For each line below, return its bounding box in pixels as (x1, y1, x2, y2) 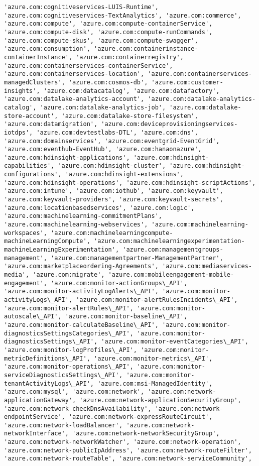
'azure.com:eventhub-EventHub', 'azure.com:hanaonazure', (4, 146, 202, 153)
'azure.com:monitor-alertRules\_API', (4, 304, 134, 312)
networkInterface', (4, 430, 69, 437)
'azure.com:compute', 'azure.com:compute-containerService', (4, 20, 213, 28)
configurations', (4, 171, 62, 178)
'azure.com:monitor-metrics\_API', (93, 355, 213, 362)
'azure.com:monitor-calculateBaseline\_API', (4, 321, 159, 328)
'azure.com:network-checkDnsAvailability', (4, 405, 152, 412)
